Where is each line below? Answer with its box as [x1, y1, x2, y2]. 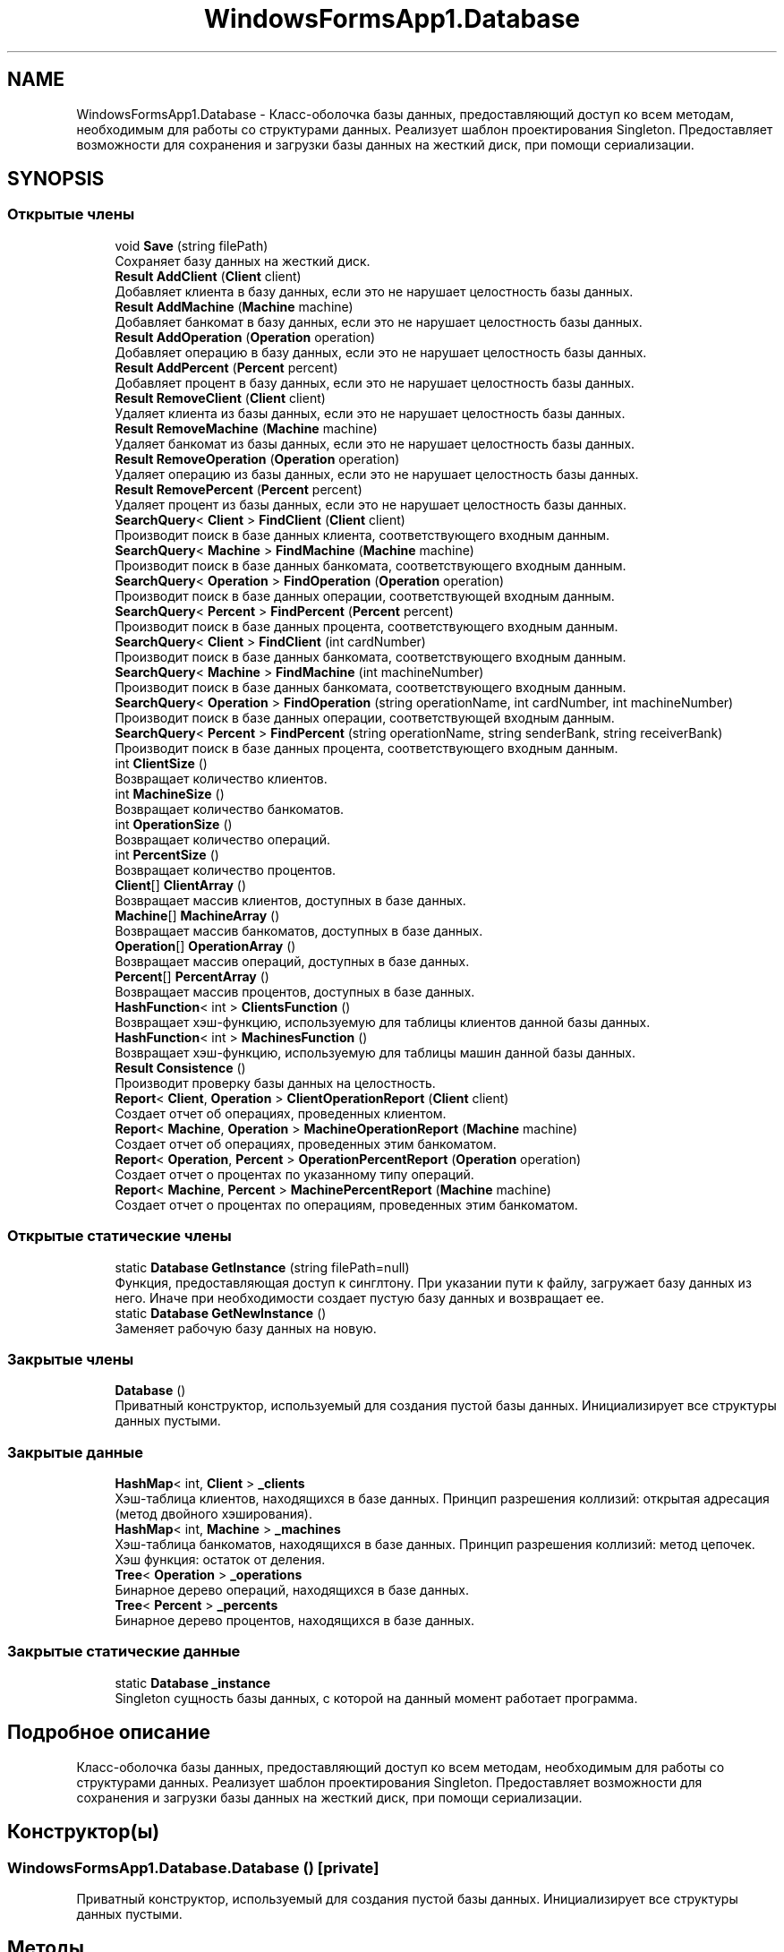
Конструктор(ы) [7, 1820, 160, 1844]
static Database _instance [115, 1674, 271, 1691]
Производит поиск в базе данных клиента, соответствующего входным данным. [115, 527, 610, 543]
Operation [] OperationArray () [115, 937, 296, 954]
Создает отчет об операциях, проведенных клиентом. [115, 1105, 447, 1121]
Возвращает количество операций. [115, 831, 331, 847]
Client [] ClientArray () [115, 877, 247, 893]
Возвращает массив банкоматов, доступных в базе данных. [115, 922, 483, 938]
